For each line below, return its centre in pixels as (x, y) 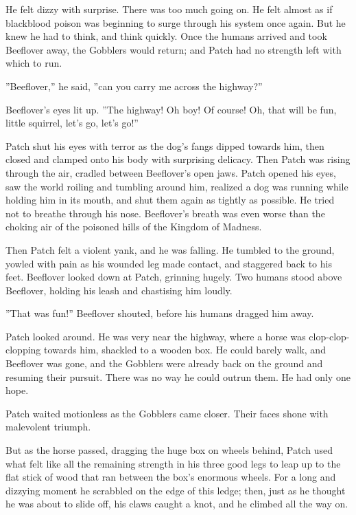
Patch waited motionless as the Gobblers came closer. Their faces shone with (167, 413)
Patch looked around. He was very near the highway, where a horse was (156, 336)
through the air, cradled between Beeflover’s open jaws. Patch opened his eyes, (171, 172)
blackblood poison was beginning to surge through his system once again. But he (176, 22)
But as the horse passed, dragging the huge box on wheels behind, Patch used (169, 450)
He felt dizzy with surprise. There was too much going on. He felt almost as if (169, 9)
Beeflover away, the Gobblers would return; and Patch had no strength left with (174, 49)
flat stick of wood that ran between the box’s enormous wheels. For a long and (171, 477)
